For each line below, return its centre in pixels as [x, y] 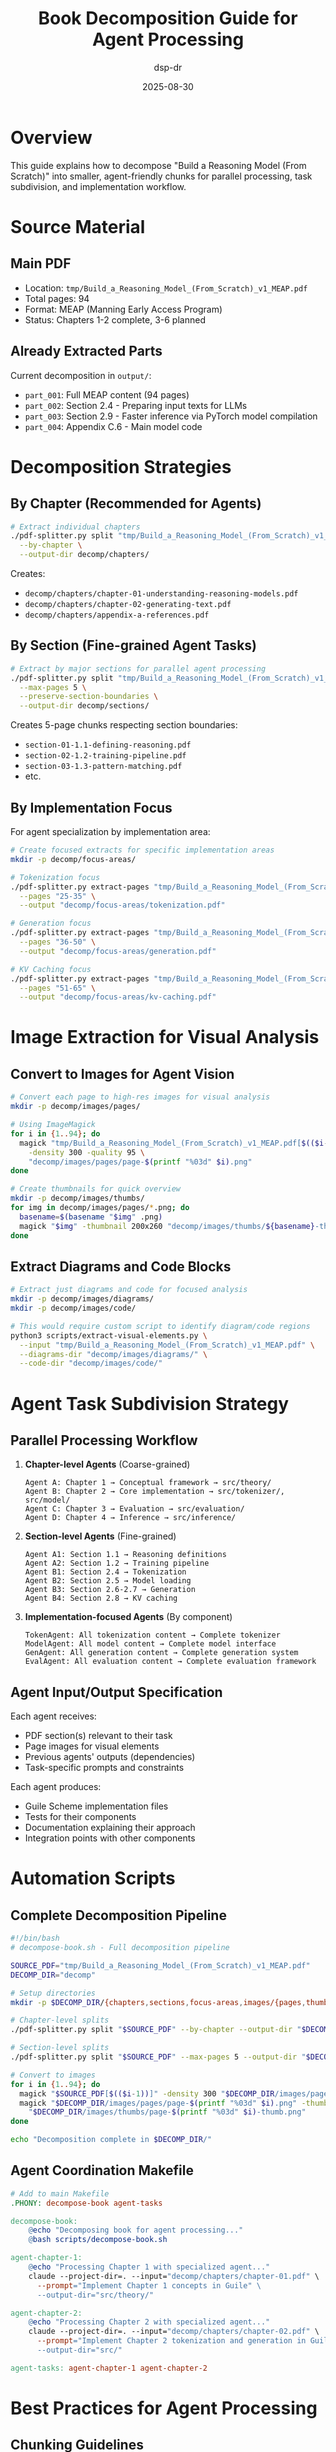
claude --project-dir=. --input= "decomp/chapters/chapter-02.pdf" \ [174, 2332]
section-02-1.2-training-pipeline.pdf [105, 756]
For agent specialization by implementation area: [110, 831]
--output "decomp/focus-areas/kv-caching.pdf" [118, 997]
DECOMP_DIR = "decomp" [53, 1975]
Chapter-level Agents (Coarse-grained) [107, 1464]
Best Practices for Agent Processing [164, 2408]
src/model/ [47, 1500]
